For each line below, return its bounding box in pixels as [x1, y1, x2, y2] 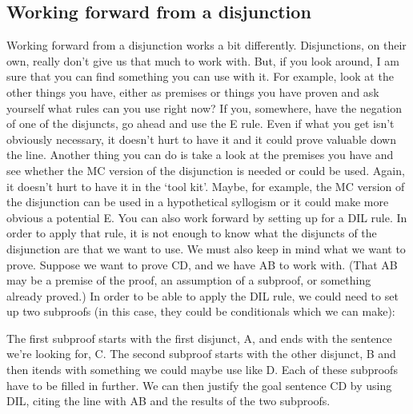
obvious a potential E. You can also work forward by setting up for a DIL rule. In [6, 209, 407, 225]
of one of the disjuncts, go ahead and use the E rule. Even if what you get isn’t [6, 115, 395, 132]
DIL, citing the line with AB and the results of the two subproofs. [6, 392, 331, 409]
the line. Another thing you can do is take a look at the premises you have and [6, 146, 394, 163]
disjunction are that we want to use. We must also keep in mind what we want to [6, 240, 406, 257]
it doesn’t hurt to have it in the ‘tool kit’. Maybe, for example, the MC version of [6, 177, 405, 194]
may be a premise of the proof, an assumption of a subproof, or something [6, 272, 371, 289]
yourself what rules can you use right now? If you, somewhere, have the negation [6, 99, 402, 116]
